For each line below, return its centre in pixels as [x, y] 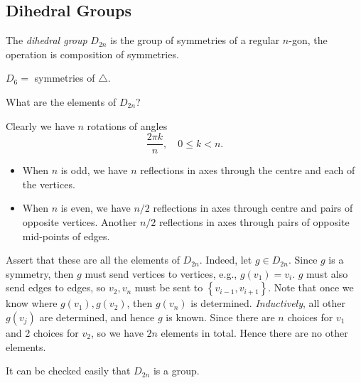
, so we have [117, 332]
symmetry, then [40, 273]
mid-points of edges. [66, 236]
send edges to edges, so [56, 287]
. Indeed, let [226, 260]
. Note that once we [311, 287]
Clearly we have [40, 125]
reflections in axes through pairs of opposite [254, 222]
